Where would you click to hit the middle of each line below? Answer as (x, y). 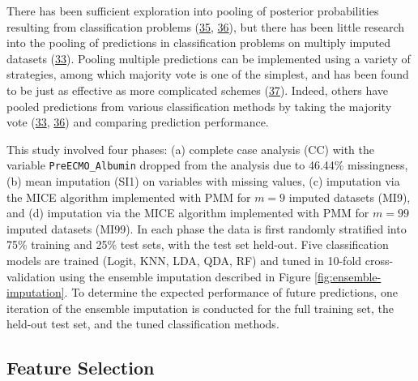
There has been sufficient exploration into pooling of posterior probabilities (193, 11)
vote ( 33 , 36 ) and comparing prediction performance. (138, 122)
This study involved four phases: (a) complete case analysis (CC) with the (190, 149)
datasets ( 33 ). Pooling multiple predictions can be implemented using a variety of (209, 58)
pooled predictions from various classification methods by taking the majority (199, 106)
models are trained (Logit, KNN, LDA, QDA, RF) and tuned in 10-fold (184, 260)
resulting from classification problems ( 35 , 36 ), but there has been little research (206, 26)
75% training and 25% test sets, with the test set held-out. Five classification (198, 244)
